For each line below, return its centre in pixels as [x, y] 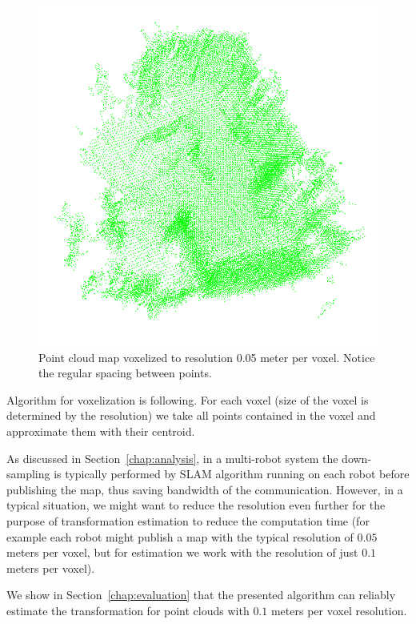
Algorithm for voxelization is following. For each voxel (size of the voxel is [188, 399]
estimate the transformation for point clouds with [128, 610]
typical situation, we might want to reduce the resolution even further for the [196, 505]
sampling [28, 474]
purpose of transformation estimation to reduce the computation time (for [188, 520]
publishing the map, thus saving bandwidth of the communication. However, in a [205, 489]
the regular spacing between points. [125, 373]
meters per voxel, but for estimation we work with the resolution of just [182, 552]
